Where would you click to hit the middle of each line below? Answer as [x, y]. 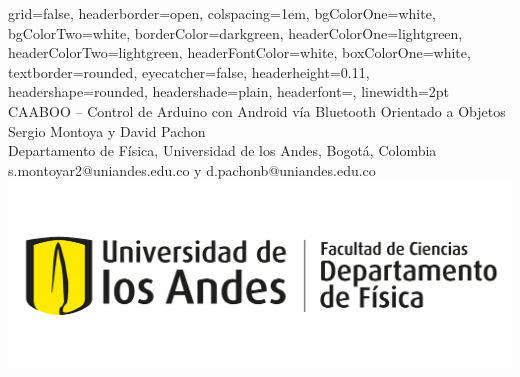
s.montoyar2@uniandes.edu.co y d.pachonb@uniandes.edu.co [192, 169]
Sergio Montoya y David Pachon [107, 130]
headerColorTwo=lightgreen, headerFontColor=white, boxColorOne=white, [239, 52]
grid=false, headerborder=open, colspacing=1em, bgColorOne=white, [222, 13]
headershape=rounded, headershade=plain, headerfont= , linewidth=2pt [229, 91]
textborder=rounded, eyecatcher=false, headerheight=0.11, [189, 71]
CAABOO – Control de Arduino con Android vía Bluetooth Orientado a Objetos [257, 110]
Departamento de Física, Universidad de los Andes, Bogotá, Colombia [222, 150]
